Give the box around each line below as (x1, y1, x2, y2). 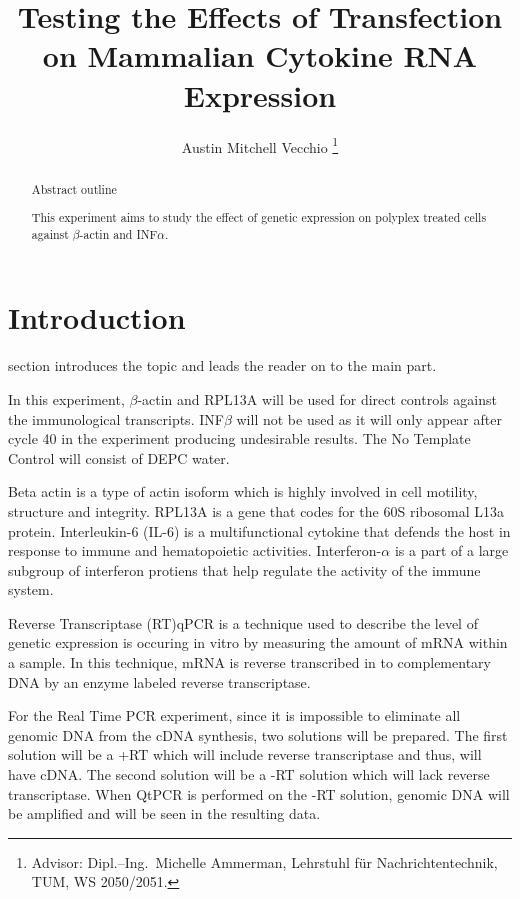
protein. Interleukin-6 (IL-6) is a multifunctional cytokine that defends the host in (8, 520, 511, 541)
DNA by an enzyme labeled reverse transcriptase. (8, 671, 311, 692)
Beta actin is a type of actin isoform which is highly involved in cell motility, (8, 481, 478, 502)
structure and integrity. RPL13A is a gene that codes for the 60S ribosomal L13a (8, 500, 504, 521)
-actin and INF (79, 225, 158, 242)
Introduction (8, 297, 186, 338)
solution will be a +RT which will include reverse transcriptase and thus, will (8, 744, 482, 765)
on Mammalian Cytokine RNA (42, 35, 478, 76)
